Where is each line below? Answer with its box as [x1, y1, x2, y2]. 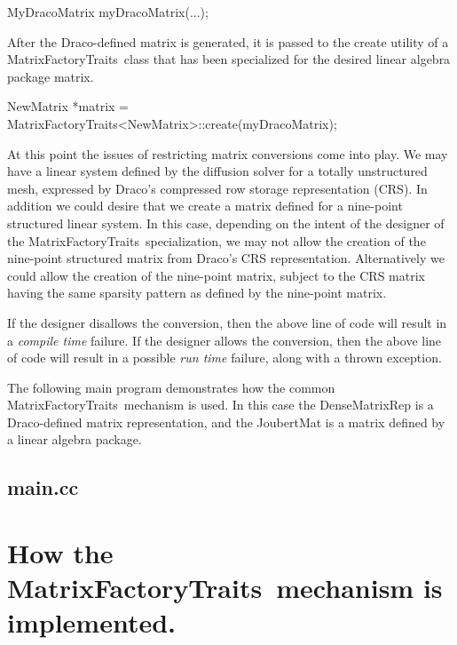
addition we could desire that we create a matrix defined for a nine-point [7, 196, 403, 215]
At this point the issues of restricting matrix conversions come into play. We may [7, 144, 448, 163]
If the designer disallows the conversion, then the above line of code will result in [7, 313, 447, 331]
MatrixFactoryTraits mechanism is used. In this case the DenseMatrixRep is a [7, 395, 434, 414]
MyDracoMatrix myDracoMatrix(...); [7, 3, 209, 20]
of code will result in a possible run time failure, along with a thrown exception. [7, 348, 442, 367]
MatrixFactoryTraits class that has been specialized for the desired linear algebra [7, 50, 451, 68]
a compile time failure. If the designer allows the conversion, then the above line [7, 330, 442, 349]
